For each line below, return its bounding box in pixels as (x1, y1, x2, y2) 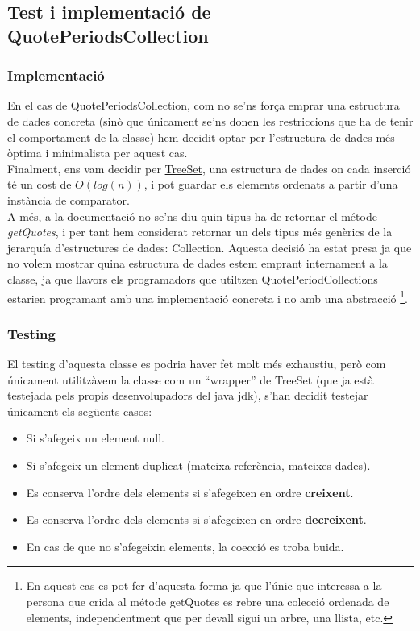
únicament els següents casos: (7, 402, 152, 419)
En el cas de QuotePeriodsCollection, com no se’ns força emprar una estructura (7, 97, 400, 114)
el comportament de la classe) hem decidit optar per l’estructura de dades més (7, 128, 395, 145)
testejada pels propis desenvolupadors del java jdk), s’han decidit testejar (7, 387, 368, 404)
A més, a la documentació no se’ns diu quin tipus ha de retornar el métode (7, 207, 377, 224)
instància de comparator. (7, 191, 130, 208)
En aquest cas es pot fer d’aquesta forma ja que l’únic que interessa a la (26, 577, 382, 594)
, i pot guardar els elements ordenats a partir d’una (143, 176, 398, 193)
